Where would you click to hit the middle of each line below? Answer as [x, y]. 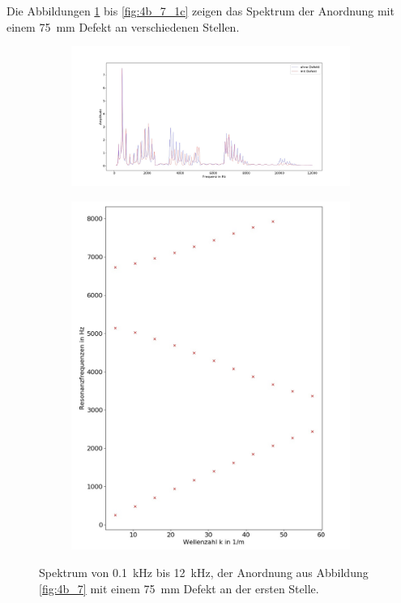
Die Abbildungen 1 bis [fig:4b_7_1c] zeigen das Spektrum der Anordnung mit [200, 11]
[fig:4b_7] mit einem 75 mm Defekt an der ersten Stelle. [179, 588]
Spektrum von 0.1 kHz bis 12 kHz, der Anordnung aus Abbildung [204, 572]
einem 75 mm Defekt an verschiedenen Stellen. [123, 26]
